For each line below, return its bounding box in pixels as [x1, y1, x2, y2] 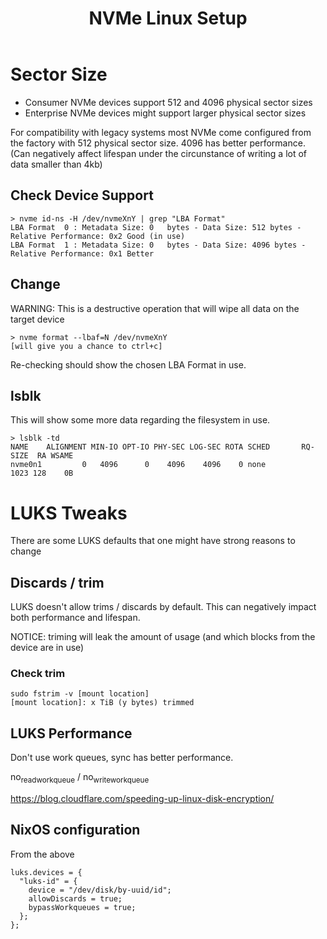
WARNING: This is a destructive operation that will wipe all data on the [10, 302, 300, 314]
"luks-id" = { [19, 876, 78, 886]
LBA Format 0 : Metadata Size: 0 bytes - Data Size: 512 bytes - [10, 222, 302, 232]
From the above [10, 848, 75, 860]
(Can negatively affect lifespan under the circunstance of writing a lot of [10, 147, 308, 159]
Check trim [10, 667, 66, 681]
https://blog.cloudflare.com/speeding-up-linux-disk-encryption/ [10, 793, 275, 805]
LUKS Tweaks [10, 502, 128, 524]
